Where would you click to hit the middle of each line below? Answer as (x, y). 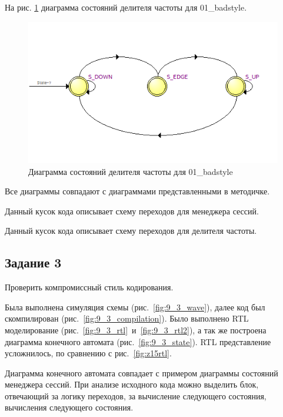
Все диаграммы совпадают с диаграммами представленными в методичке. (137, 191)
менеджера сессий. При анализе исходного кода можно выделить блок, (132, 384)
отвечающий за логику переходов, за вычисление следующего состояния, (136, 396)
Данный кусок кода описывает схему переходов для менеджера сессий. (132, 211)
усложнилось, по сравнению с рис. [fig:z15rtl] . (88, 353)
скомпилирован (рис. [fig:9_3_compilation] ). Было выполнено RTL (127, 318)
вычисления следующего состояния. (69, 407)
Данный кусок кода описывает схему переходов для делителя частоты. (131, 231)
